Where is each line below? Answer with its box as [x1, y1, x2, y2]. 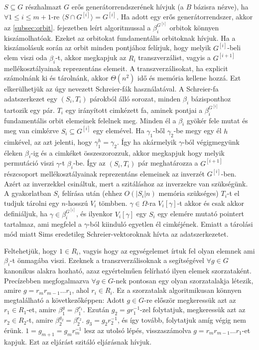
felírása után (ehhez [62, 188, 122, 198]
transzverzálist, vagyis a [138, 52, 211, 63]
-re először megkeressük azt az [144, 294, 236, 305]
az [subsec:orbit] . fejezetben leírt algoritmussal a [4, 22, 151, 32]
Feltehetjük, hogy [4, 245, 57, 256]
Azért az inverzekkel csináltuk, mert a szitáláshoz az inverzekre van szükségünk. [4, 178, 248, 188]
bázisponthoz [191, 93, 231, 103]
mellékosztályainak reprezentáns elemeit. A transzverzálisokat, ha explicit [4, 63, 228, 73]
